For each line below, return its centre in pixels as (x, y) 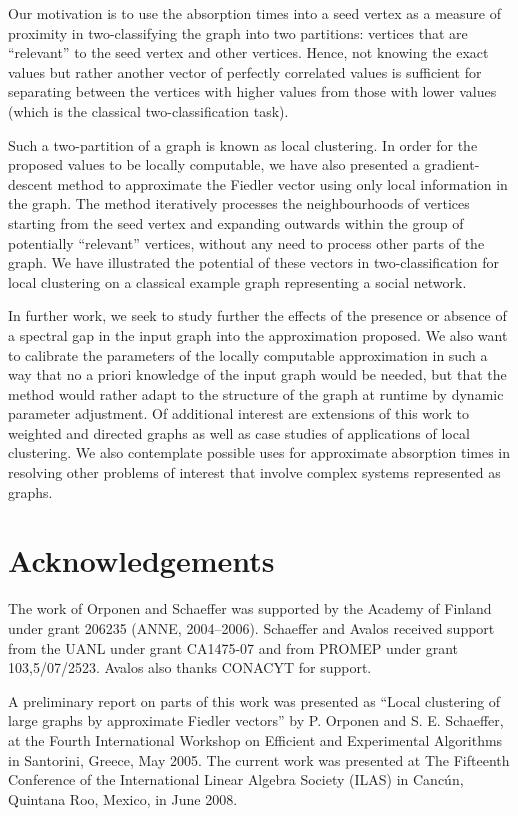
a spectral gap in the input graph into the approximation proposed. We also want (258, 334)
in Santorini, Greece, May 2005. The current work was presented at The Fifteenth (259, 759)
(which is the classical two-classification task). (148, 110)
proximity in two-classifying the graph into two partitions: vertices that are (238, 32)
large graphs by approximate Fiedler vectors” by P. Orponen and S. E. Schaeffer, (256, 720)
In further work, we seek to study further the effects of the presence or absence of (257, 315)
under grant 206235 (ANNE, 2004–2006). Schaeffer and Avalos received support (251, 627)
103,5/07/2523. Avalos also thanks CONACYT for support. (190, 667)
